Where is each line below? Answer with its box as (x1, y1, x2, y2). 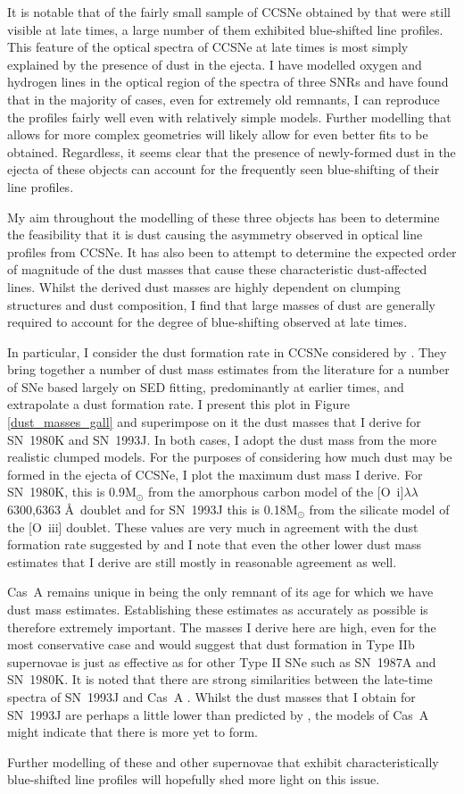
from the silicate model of (309, 500, 450, 519)
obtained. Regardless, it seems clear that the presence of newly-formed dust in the (7, 142, 456, 161)
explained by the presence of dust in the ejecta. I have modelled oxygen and (7, 54, 422, 73)
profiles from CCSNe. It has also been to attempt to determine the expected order (7, 242, 457, 261)
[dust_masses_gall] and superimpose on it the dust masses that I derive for (7, 413, 421, 431)
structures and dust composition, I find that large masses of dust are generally (7, 295, 435, 313)
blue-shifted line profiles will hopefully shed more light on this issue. (7, 770, 380, 789)
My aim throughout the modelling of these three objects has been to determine (7, 207, 440, 226)
